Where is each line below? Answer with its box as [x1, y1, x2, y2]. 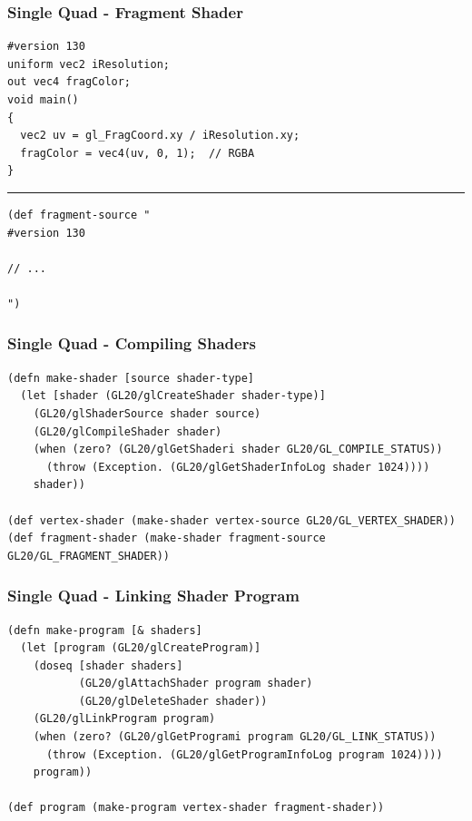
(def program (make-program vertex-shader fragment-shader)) [7, 801, 385, 815]
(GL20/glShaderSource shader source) [33, 406, 261, 420]
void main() [7, 93, 79, 106]
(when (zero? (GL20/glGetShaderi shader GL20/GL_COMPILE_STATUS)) [33, 443, 443, 456]
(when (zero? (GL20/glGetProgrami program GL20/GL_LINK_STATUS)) [33, 730, 437, 744]
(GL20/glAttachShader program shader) [78, 677, 313, 690]
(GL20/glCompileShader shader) [33, 425, 222, 438]
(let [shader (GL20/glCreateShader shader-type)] [20, 389, 326, 403]
